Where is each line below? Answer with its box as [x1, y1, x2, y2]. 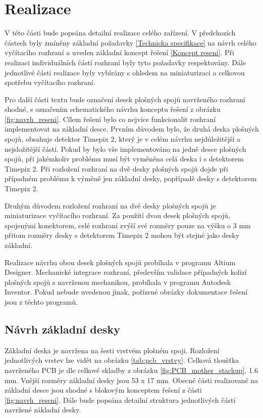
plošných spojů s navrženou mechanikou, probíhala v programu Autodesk [5, 276, 231, 287]
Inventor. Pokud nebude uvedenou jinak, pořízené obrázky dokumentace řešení [5, 286, 248, 297]
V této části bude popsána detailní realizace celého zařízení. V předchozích [5, 27, 236, 38]
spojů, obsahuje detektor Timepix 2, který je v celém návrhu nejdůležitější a [5, 134, 241, 144]
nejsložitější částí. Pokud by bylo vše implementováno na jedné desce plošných [5, 143, 246, 154]
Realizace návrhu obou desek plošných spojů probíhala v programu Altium [5, 257, 236, 267]
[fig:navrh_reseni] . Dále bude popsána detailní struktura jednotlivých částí [5, 394, 236, 405]
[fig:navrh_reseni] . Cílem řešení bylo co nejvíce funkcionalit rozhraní [5, 113, 216, 124]
